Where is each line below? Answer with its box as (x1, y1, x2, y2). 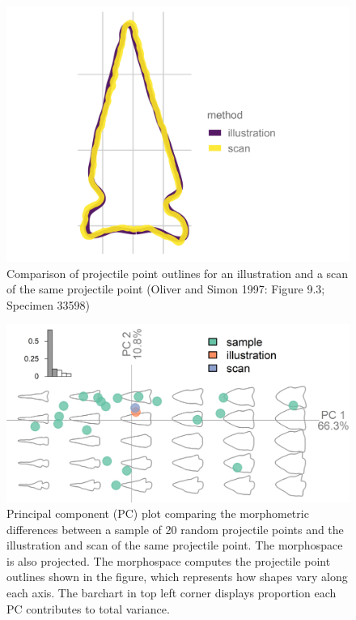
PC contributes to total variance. (6, 600, 170, 617)
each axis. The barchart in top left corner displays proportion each (6, 584, 337, 601)
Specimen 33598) (6, 296, 91, 313)
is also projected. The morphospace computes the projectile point (6, 552, 331, 569)
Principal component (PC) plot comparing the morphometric (6, 505, 309, 522)
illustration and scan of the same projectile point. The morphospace (6, 537, 343, 554)
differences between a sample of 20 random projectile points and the (6, 520, 344, 537)
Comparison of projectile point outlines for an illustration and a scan (6, 264, 349, 281)
